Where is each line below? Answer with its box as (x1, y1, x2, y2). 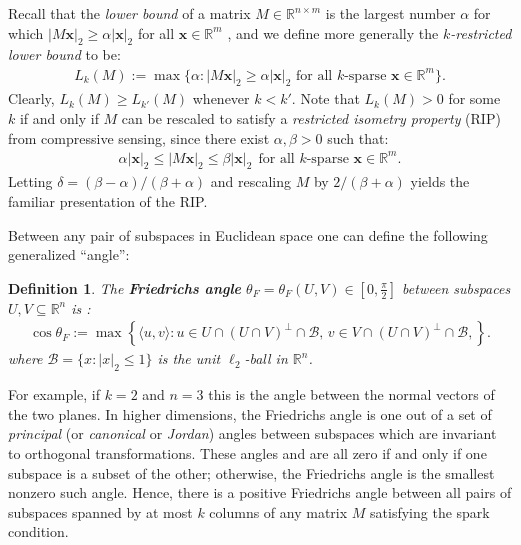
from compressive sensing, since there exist (8, 127, 270, 148)
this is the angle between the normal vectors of (208, 384, 495, 405)
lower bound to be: (8, 44, 121, 65)
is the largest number (325, 3, 456, 23)
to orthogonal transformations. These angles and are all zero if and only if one (8, 443, 487, 463)
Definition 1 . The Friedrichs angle (8, 277, 242, 298)
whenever (192, 88, 250, 109)
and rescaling (210, 171, 291, 192)
